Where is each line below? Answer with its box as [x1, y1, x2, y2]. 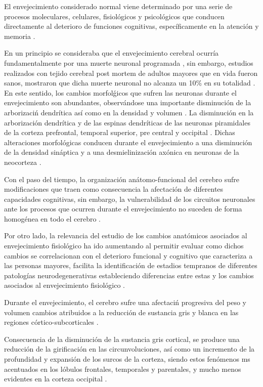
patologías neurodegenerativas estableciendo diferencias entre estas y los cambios [4, 270, 254, 280]
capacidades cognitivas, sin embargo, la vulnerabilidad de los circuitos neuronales [4, 193, 255, 204]
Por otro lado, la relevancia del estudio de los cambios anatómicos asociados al [4, 230, 247, 241]
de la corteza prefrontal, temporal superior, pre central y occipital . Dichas [4, 127, 235, 138]
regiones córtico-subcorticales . [4, 317, 99, 327]
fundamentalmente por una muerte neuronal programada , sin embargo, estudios [4, 57, 253, 68]
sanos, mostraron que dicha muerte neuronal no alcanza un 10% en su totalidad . [4, 77, 255, 88]
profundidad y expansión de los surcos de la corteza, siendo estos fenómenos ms [4, 354, 250, 364]
